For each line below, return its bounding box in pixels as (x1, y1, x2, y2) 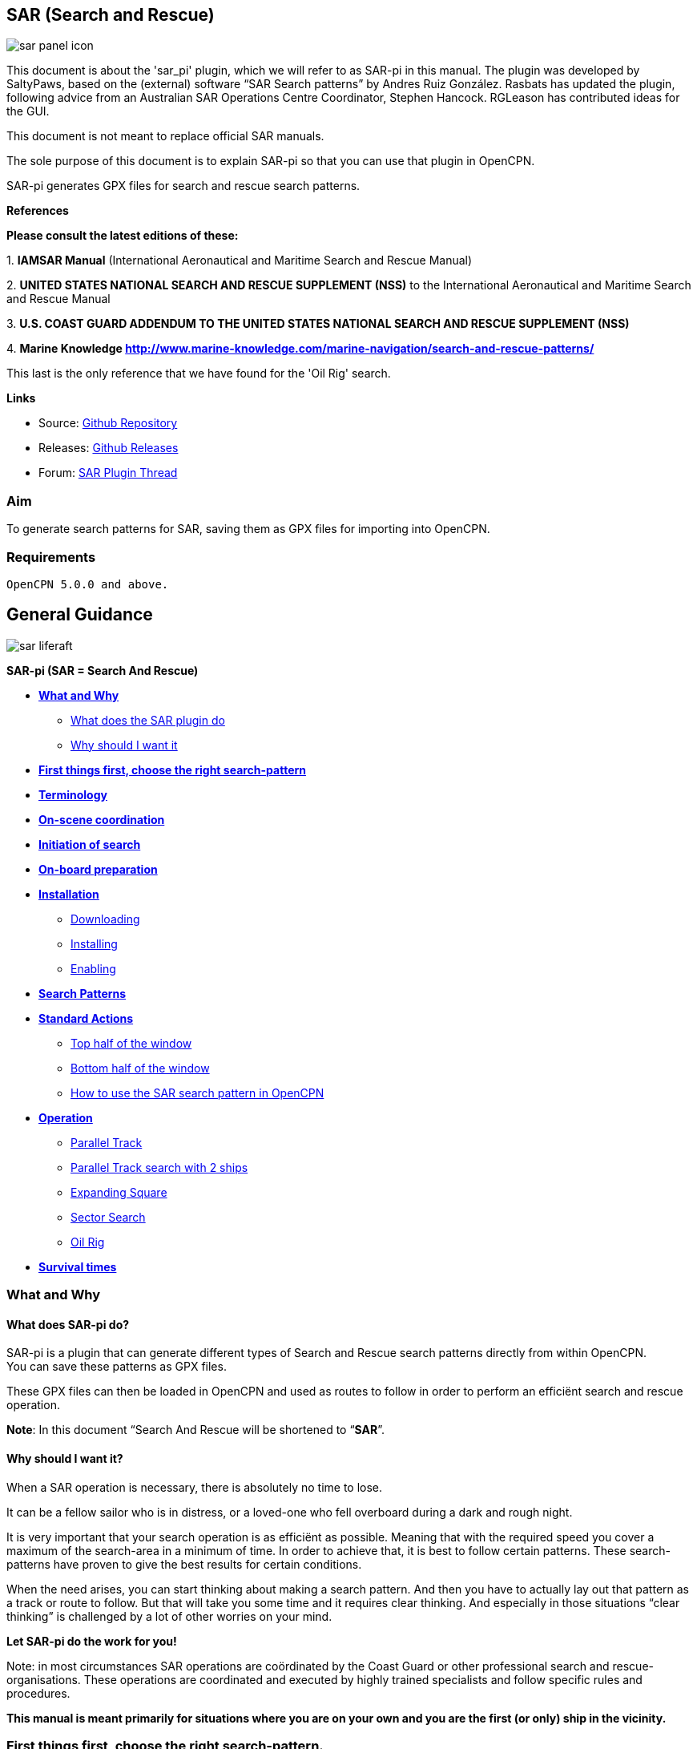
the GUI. (6, 104, 50, 119)
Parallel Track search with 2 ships (71, 1160, 248, 1174)
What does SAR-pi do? (6, 1317, 130, 1331)
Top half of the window (71, 1036, 192, 1050)
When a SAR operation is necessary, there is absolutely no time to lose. (6, 1480, 383, 1494)
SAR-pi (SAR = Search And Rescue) (6, 663, 199, 677)
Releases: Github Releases (38, 441, 179, 455)
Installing (71, 936, 118, 951)
